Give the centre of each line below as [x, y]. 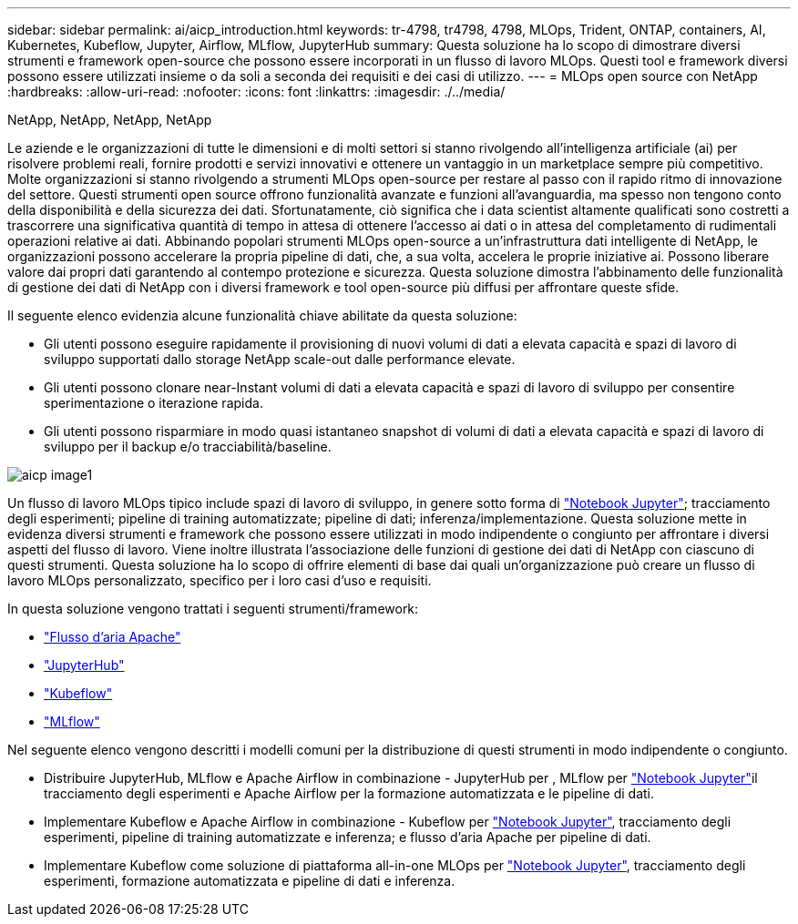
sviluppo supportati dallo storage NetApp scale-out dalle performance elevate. [280, 359]
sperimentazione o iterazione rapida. [153, 403]
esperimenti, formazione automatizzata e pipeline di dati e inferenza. [250, 881]
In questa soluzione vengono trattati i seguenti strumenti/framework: [213, 609]
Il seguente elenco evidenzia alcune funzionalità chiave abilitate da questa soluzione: [262, 315]
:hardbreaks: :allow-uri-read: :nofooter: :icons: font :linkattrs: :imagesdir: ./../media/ [256, 91]
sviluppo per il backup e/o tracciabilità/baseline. [188, 447]
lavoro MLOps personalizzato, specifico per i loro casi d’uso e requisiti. [220, 580]
